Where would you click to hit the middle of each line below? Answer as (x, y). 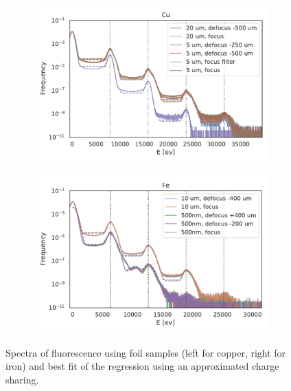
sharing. (22, 380)
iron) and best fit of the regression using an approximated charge (142, 366)
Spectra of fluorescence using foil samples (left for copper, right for (146, 352)
